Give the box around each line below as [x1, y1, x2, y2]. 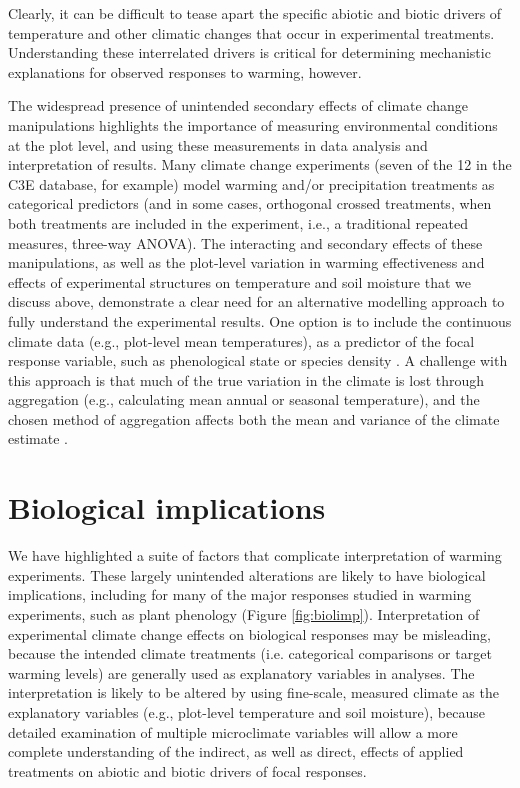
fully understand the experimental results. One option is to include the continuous [8, 310, 512, 331]
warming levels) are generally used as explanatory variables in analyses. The [8, 662, 475, 683]
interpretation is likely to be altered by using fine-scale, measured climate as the [8, 682, 499, 703]
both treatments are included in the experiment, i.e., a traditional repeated [8, 212, 468, 233]
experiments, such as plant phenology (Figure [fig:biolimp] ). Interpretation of [8, 603, 480, 624]
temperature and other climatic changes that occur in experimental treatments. [8, 22, 495, 43]
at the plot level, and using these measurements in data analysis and [8, 134, 428, 155]
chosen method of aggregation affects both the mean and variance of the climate [8, 408, 500, 429]
